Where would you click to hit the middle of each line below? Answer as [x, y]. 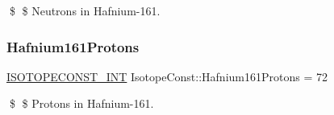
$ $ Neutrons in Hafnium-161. [85, 10]
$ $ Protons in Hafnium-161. [81, 103]
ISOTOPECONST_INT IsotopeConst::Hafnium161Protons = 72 [167, 76]
